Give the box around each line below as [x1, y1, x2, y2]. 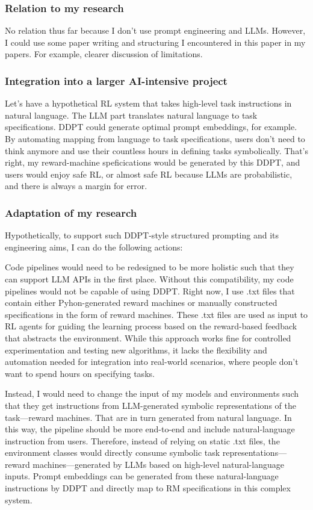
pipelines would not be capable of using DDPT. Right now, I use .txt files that [5, 284, 295, 297]
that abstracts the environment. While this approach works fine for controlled [5, 331, 291, 344]
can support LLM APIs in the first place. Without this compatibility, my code [5, 272, 294, 285]
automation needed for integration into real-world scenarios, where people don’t [5, 355, 299, 368]
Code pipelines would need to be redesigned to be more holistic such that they [5, 261, 294, 273]
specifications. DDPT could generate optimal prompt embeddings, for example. [5, 120, 297, 133]
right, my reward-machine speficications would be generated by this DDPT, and [5, 156, 300, 169]
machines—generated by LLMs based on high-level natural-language [33, 458, 284, 470]
